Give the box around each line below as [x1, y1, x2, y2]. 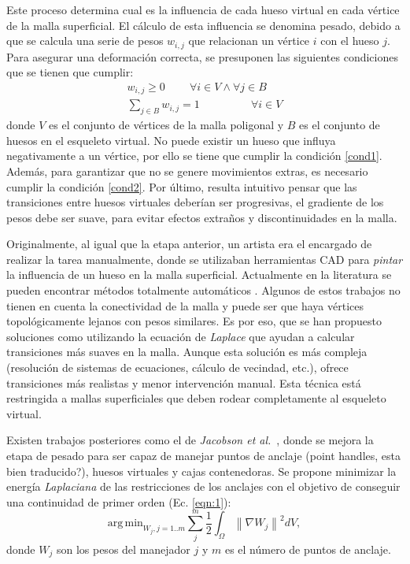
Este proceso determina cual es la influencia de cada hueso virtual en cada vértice [6, 2, 400, 17]
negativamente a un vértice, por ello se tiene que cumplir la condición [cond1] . [6, 147, 382, 164]
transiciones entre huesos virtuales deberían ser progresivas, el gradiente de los [6, 194, 384, 210]
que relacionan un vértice [188, 32, 310, 49]
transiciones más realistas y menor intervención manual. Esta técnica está [6, 374, 361, 391]
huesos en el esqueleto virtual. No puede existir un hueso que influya [6, 132, 336, 148]
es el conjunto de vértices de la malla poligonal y [49, 117, 284, 133]
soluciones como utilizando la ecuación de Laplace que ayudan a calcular [6, 328, 355, 344]
